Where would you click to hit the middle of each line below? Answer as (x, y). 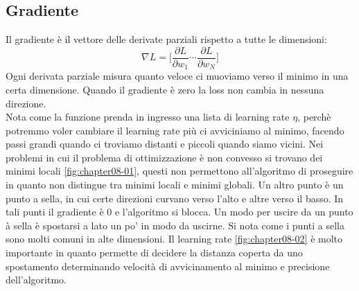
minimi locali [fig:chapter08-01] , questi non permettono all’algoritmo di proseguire (179, 171)
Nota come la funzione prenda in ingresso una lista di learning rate (148, 117)
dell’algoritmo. (36, 280)
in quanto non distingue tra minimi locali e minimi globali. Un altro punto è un (175, 185)
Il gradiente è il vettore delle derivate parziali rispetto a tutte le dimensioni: (166, 39)
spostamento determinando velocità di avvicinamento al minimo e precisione (168, 266)
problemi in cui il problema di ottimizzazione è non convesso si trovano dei (164, 157)
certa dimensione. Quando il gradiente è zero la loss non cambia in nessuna (165, 89)
